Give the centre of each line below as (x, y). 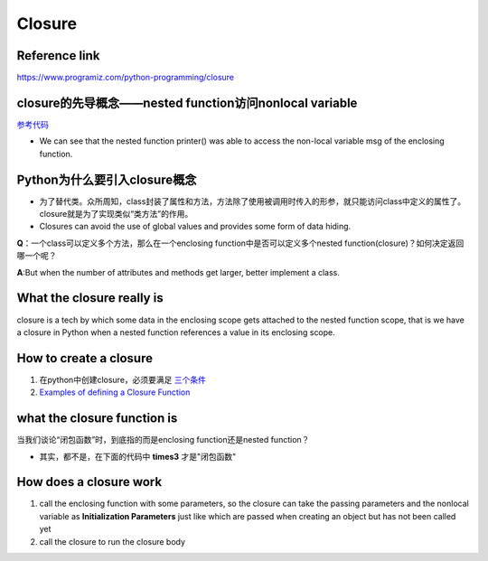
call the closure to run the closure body (112, 541)
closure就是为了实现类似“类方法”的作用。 (116, 214)
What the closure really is (90, 298)
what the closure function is (97, 419)
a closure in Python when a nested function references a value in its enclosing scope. (176, 332)
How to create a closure (85, 358)
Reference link (58, 56)
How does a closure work (89, 482)
